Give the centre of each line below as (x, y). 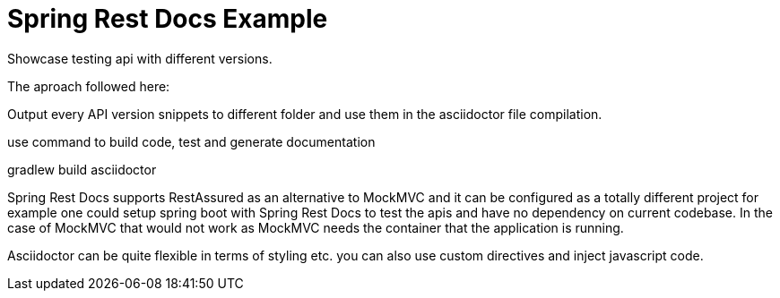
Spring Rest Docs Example (168, 19)
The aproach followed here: (89, 86)
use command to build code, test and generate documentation (191, 141)
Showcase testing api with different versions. (140, 58)
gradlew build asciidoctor (82, 169)
